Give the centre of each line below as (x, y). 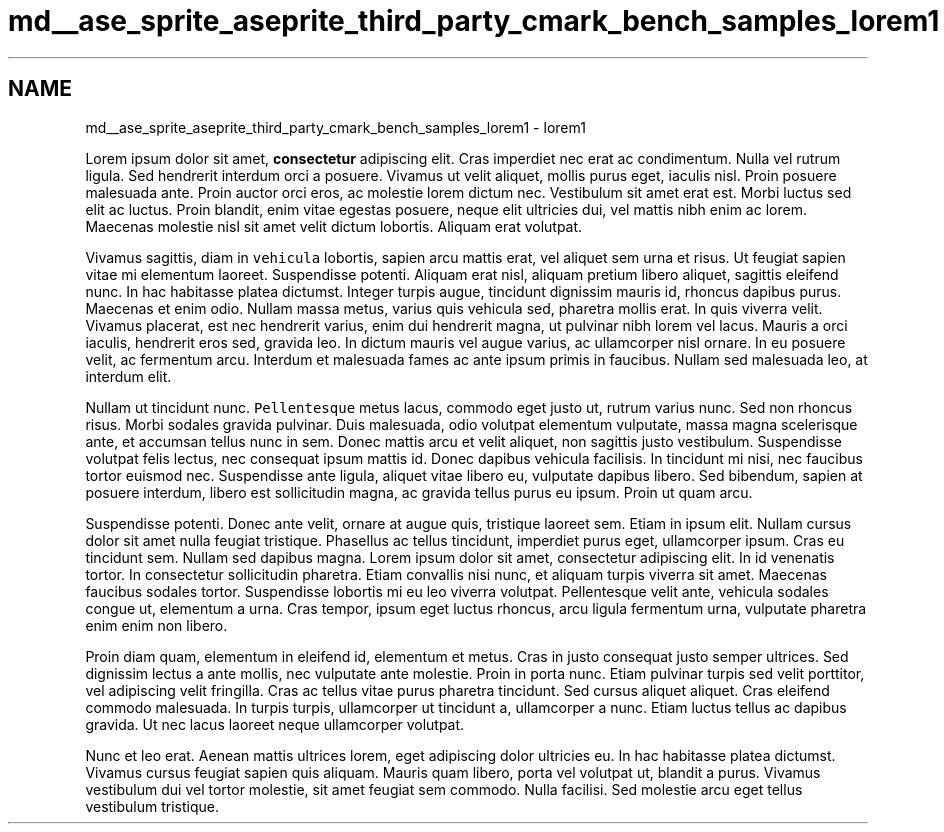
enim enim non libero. (156, 625)
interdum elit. (128, 376)
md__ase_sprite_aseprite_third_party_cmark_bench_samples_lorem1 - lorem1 (335, 127)
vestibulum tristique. (152, 806)
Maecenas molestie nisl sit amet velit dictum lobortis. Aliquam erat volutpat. (334, 226)
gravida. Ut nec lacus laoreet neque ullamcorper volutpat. (275, 724)
